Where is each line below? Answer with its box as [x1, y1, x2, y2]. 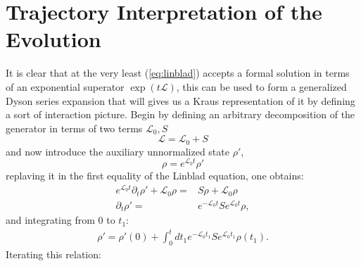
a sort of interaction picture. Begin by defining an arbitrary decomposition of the [6, 107, 355, 122]
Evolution [6, 25, 101, 53]
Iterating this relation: [6, 247, 101, 262]
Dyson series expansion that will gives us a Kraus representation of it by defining [6, 93, 355, 108]
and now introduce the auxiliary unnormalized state [6, 144, 229, 158]
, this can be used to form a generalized [176, 79, 347, 94]
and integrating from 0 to [6, 213, 115, 227]
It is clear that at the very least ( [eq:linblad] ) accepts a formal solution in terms [6, 65, 350, 80]
